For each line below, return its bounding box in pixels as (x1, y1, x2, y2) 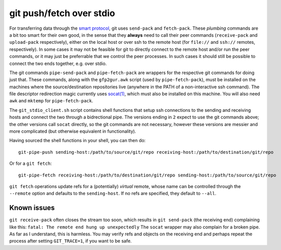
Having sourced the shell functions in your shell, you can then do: (9, 138, 146, 144)
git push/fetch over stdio (9, 8, 116, 19)
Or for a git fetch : (9, 160, 52, 166)
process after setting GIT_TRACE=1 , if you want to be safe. (9, 238, 132, 244)
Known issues (9, 204, 55, 212)
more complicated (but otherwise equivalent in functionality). (9, 129, 136, 135)
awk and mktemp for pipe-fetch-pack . (9, 98, 93, 104)
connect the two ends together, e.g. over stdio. (9, 60, 107, 67)
